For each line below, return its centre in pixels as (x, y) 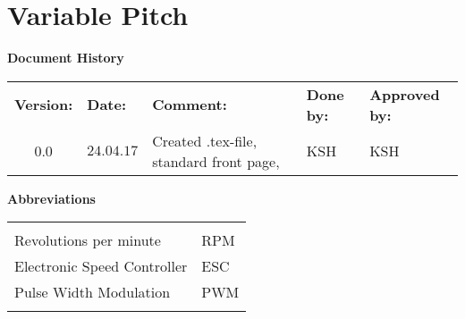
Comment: (190, 105)
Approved (405, 94)
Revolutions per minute (88, 240)
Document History (66, 58)
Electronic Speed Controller (101, 266)
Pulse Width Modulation (93, 292)
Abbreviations (51, 198)
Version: (44, 105)
